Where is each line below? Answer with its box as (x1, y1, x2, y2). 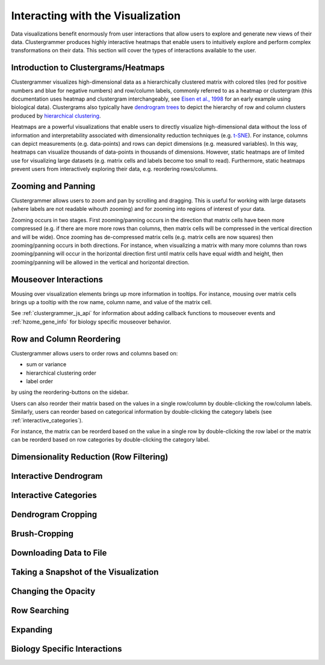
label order (26, 377, 54, 385)
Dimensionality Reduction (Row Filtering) (11, 452, 169, 462)
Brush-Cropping (11, 529, 74, 539)
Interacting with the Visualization (11, 9, 181, 22)
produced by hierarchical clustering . (11, 112, 101, 119)
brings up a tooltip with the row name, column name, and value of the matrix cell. (11, 299, 212, 306)
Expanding (11, 625, 52, 635)
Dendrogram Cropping (11, 510, 97, 520)
